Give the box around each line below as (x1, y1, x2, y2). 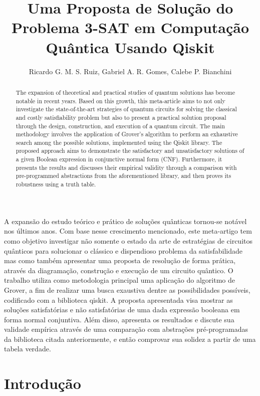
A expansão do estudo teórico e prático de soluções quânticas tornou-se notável (4, 216, 247, 226)
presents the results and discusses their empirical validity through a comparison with (16, 163, 237, 171)
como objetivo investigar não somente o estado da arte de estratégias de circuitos (4, 235, 252, 246)
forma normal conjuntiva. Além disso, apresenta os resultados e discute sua (4, 314, 234, 324)
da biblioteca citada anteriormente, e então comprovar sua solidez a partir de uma (4, 333, 256, 344)
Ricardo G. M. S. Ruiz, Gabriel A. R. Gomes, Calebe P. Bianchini (29, 66, 232, 76)
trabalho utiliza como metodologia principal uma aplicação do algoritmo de (4, 275, 235, 285)
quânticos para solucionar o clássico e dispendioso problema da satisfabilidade (4, 245, 242, 256)
